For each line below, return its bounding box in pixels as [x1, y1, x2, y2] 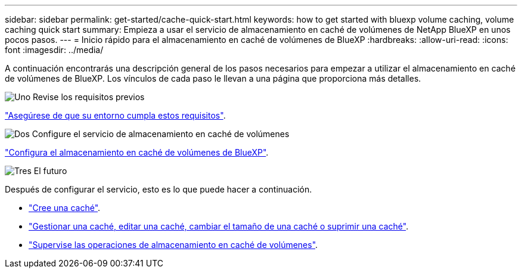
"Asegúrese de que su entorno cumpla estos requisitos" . [5, 110, 226, 120]
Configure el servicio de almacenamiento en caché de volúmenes [32, 129, 290, 139]
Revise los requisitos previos [33, 92, 145, 102]
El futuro [33, 166, 67, 176]
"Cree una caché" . [29, 203, 101, 213]
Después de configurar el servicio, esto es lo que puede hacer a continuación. [5, 184, 312, 194]
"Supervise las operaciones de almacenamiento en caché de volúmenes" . [29, 240, 318, 250]
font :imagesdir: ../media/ [5, 45, 104, 55]
